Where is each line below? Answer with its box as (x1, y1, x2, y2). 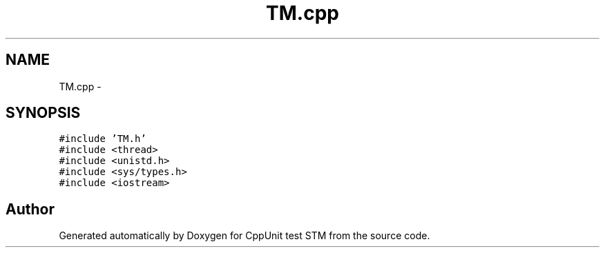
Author (6, 200, 55, 218)
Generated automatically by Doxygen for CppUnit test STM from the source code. (59, 230, 430, 242)
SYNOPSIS (6, 104, 81, 122)
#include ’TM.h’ (59, 133, 146, 145)
